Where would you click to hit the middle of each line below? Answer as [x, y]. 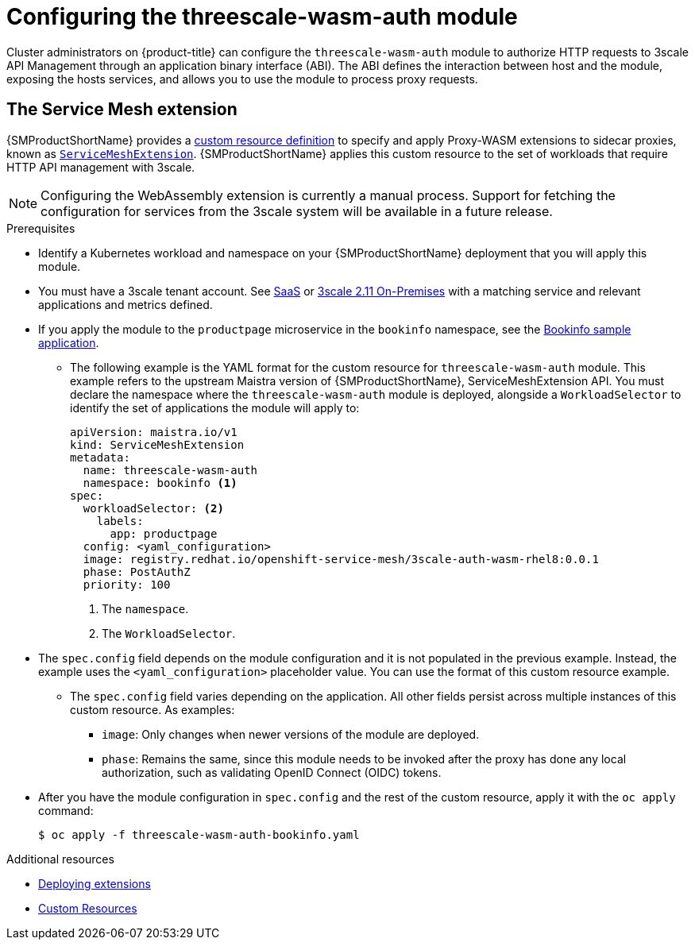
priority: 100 [127, 584]
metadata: [100, 457]
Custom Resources [88, 908]
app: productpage [164, 533]
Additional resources [60, 859]
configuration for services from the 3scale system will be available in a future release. [297, 211]
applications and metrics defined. [125, 304]
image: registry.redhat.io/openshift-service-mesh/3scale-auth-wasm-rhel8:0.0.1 [341, 559]
